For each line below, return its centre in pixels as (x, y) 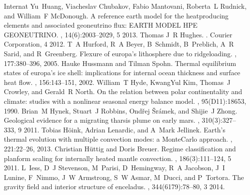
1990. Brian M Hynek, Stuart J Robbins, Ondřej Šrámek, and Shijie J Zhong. (121, 110)
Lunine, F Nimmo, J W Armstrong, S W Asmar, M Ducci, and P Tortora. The (124, 177)
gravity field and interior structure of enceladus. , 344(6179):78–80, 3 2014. (114, 187)
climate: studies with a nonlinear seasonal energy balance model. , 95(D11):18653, (125, 101)
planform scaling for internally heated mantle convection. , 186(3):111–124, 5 (118, 158)
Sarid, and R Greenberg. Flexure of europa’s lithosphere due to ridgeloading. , (120, 53)
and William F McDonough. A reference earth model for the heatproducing (116, 15)
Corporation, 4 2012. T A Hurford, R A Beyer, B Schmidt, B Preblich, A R (119, 44)
